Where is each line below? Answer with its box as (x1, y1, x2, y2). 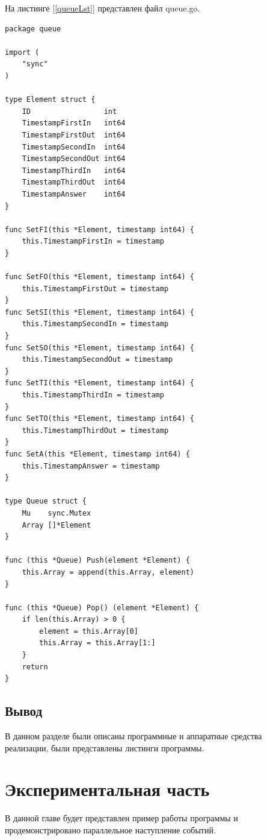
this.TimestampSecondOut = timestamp (22, 355, 173, 364)
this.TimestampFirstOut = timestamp (22, 284, 169, 293)
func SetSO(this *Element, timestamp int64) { (5, 343, 194, 352)
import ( (5, 48, 40, 57)
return (22, 662, 48, 671)
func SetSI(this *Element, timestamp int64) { (5, 308, 194, 317)
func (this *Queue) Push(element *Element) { (5, 556, 190, 565)
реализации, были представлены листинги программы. (5, 741, 204, 754)
